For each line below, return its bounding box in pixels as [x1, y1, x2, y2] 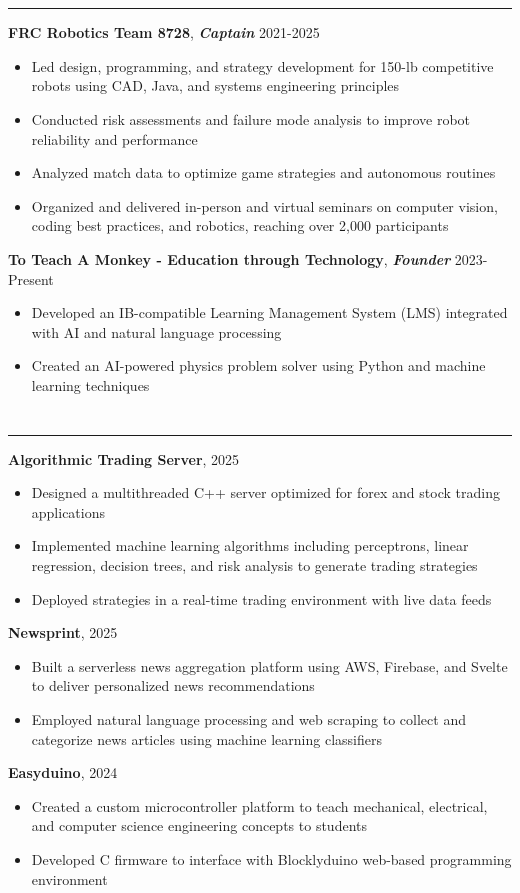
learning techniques [31, 374, 150, 395]
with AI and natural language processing [31, 321, 282, 342]
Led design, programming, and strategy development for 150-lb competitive [31, 55, 494, 76]
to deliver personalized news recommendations [31, 675, 315, 696]
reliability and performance [31, 128, 198, 149]
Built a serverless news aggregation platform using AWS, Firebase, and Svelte [31, 655, 508, 676]
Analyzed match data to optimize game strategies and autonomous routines [31, 162, 496, 183]
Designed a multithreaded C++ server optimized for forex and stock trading [31, 482, 500, 503]
